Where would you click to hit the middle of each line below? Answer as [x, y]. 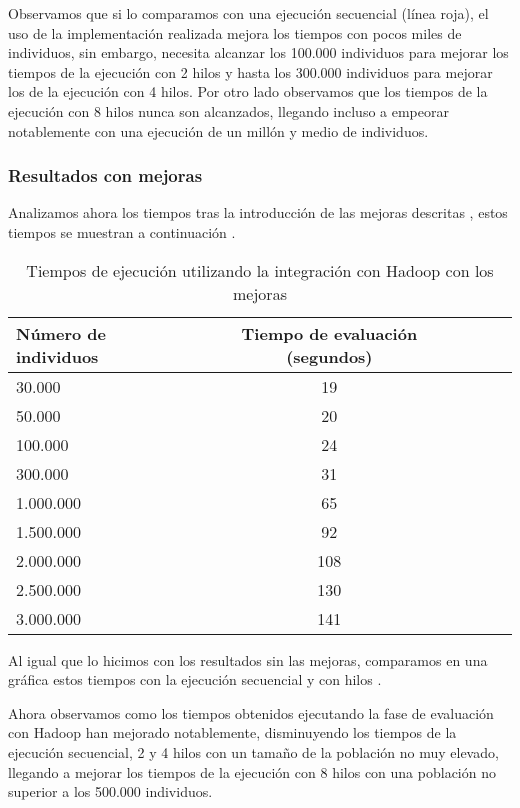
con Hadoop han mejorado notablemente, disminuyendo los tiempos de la [232, 732]
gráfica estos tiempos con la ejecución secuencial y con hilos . [195, 679]
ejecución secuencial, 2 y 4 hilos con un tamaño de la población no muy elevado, [253, 751]
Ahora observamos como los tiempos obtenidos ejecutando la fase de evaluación [251, 712]
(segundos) [329, 356]
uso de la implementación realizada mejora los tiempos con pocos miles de [235, 32]
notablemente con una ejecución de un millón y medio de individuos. [218, 130]
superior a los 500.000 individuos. [110, 791]
